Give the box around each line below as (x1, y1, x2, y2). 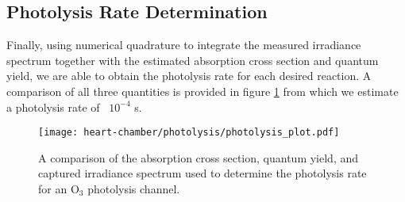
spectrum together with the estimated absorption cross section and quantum (6, 51, 379, 68)
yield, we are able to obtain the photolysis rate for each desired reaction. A (6, 67, 372, 84)
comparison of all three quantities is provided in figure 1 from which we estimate (6, 82, 399, 99)
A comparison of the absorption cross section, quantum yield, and (38, 149, 359, 166)
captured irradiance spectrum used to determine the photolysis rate (38, 165, 367, 181)
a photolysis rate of (6, 98, 100, 115)
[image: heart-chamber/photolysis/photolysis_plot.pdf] (38, 127, 340, 139)
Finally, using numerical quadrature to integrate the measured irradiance (6, 36, 361, 53)
